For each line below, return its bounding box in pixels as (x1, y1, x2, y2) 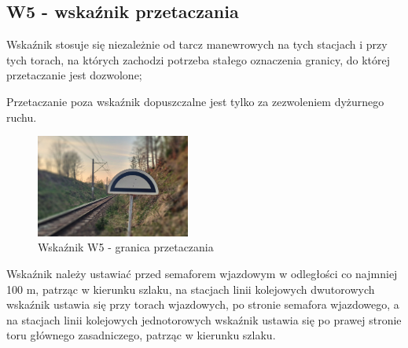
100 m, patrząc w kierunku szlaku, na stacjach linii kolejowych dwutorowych (6, 280, 375, 297)
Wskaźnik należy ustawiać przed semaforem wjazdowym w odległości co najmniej (6, 265, 398, 281)
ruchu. (6, 108, 37, 125)
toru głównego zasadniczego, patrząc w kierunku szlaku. (6, 327, 276, 343)
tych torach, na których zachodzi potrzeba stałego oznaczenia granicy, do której (6, 51, 390, 68)
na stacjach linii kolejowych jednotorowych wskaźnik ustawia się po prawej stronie (6, 311, 402, 328)
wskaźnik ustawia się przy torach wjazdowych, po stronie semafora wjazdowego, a (6, 296, 399, 313)
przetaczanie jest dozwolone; (6, 67, 142, 83)
